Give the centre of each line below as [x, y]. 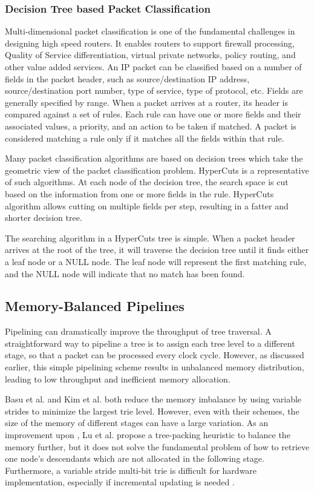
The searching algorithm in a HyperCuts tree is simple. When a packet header [150, 238]
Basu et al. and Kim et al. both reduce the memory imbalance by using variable [153, 399]
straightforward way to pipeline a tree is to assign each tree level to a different [150, 343]
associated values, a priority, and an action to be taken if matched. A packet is [151, 126]
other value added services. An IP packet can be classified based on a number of [153, 67]
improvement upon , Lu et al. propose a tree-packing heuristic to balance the [148, 435]
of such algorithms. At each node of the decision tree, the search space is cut [147, 182]
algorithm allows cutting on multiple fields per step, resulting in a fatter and [147, 205]
